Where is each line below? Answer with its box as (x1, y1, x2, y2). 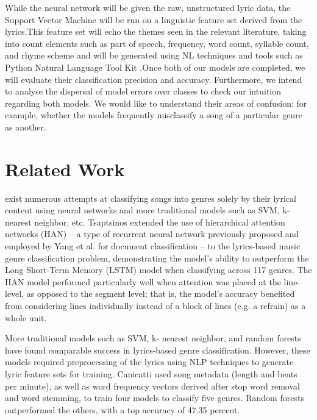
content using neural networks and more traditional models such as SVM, (5, 204, 280, 216)
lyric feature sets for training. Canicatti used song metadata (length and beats (5, 367, 297, 380)
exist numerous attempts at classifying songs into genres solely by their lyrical (5, 191, 296, 204)
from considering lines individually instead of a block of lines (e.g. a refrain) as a (5, 299, 306, 311)
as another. (5, 120, 46, 133)
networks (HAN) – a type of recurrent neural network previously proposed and (5, 227, 299, 240)
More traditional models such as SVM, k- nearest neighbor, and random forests (5, 332, 301, 344)
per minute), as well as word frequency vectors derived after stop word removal (5, 379, 300, 392)
